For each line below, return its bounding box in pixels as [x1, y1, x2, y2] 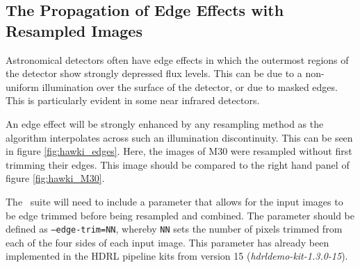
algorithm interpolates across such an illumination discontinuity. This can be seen [6, 130, 353, 144]
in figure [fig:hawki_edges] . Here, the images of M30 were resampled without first [6, 144, 352, 158]
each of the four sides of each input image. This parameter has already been [6, 235, 329, 249]
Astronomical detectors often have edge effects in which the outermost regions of [6, 52, 349, 67]
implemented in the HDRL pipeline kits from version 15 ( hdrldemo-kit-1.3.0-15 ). [6, 249, 348, 263]
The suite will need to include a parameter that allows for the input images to [6, 194, 343, 208]
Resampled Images [6, 19, 142, 41]
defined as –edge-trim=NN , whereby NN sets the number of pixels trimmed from [6, 221, 343, 236]
